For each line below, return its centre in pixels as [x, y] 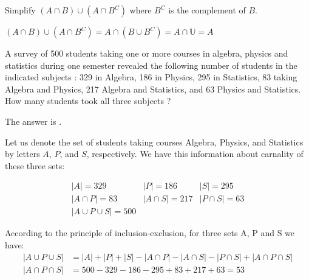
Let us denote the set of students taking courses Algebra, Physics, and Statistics [154, 142]
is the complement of [207, 10]
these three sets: [35, 165]
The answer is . [33, 121]
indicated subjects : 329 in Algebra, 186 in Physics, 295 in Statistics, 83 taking [151, 77]
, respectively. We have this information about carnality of [195, 154]
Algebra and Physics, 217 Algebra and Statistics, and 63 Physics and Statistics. [153, 89]
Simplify [20, 10]
